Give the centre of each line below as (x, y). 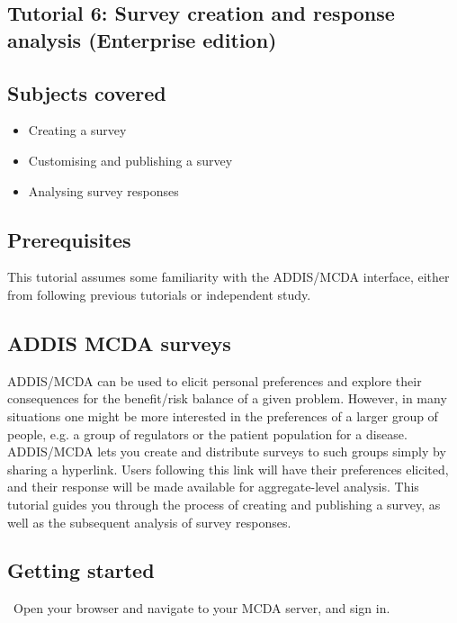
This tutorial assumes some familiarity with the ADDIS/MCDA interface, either (228, 277)
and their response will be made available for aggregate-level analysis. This (213, 487)
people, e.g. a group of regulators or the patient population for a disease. (207, 433)
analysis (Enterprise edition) (142, 39)
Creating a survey (77, 130)
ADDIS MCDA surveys (119, 343)
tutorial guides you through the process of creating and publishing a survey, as (224, 504)
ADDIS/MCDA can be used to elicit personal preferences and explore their (215, 380)
